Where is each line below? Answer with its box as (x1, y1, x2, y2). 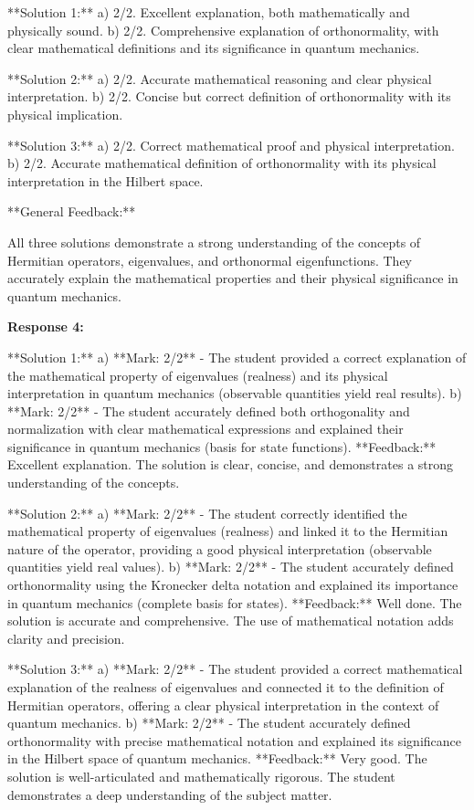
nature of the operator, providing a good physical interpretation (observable (7, 539, 432, 558)
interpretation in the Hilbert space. (7, 171, 204, 190)
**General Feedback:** (7, 202, 136, 221)
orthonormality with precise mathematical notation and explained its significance (7, 731, 461, 750)
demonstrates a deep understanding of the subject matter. (7, 784, 332, 804)
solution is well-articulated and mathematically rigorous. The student (7, 766, 395, 785)
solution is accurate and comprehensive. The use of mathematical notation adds (7, 611, 454, 630)
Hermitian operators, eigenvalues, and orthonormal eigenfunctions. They (7, 250, 413, 269)
